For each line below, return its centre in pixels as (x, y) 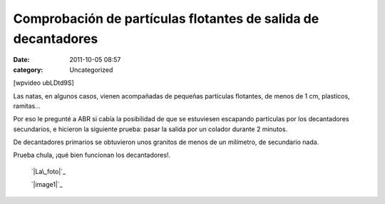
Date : (21, 60)
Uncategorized (91, 70)
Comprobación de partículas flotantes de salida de (166, 19)
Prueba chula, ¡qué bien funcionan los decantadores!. (92, 155)
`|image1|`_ (47, 185)
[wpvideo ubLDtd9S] (43, 83)
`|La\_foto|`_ (48, 171)
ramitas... (27, 106)
